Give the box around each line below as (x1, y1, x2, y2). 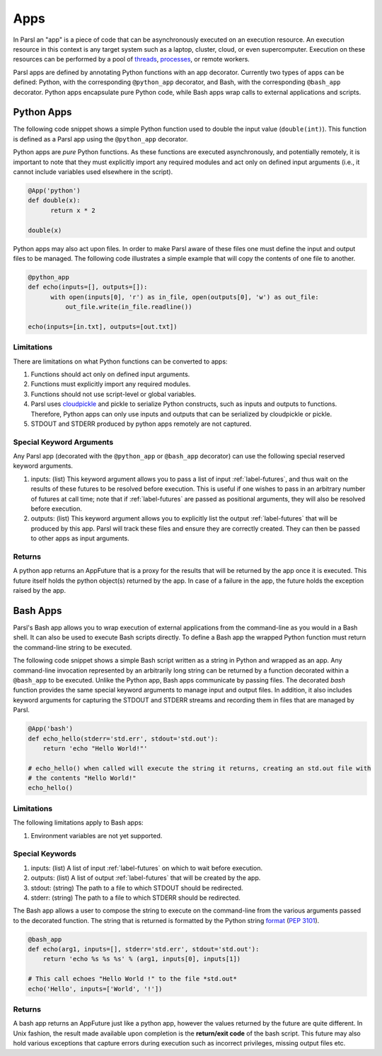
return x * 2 (50, 206, 95, 214)
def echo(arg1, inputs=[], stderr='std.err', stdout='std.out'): (28, 945, 260, 953)
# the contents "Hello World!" (28, 774, 137, 782)
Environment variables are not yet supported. (30, 831, 163, 840)
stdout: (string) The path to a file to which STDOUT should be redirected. (30, 883, 243, 892)
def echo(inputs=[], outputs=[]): (28, 283, 148, 291)
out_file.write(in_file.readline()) (64, 303, 192, 311)
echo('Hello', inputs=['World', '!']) (28, 985, 163, 993)
